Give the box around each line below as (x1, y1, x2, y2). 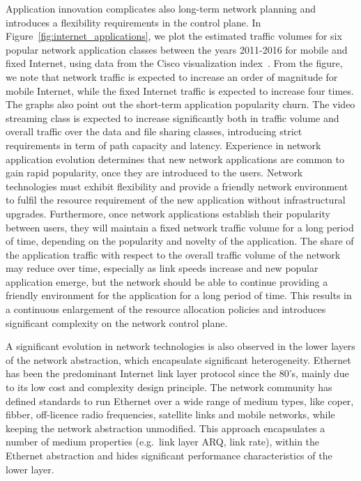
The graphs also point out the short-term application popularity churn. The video (6, 97, 355, 112)
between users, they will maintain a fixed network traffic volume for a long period (6, 220, 354, 234)
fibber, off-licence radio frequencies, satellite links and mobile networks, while (6, 407, 335, 422)
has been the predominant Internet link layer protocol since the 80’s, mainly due (6, 366, 349, 381)
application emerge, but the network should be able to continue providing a (6, 274, 328, 289)
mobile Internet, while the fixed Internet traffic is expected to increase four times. (6, 83, 354, 98)
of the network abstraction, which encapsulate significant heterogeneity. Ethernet (6, 352, 351, 367)
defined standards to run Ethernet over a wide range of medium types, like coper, (6, 393, 354, 408)
